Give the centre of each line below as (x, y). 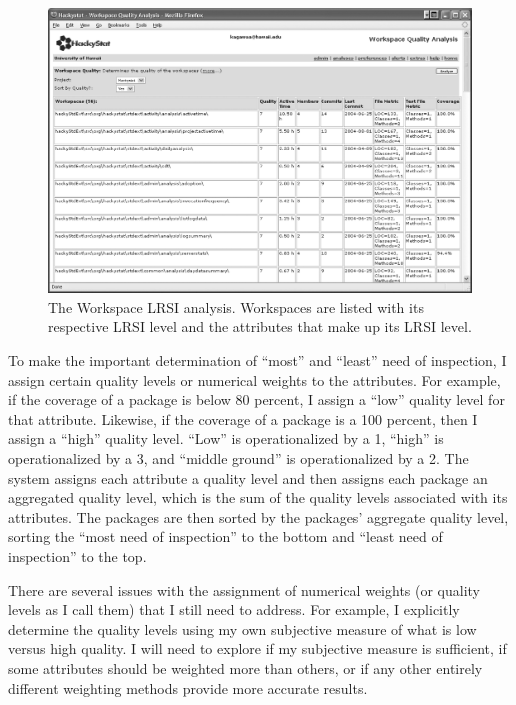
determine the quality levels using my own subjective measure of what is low (242, 628)
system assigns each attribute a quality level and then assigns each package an (248, 477)
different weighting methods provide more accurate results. (188, 687)
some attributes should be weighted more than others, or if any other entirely (245, 667)
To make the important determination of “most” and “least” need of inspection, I (257, 360)
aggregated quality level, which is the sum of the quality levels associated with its (258, 497)
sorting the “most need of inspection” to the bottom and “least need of (225, 536)
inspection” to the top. (77, 556)
